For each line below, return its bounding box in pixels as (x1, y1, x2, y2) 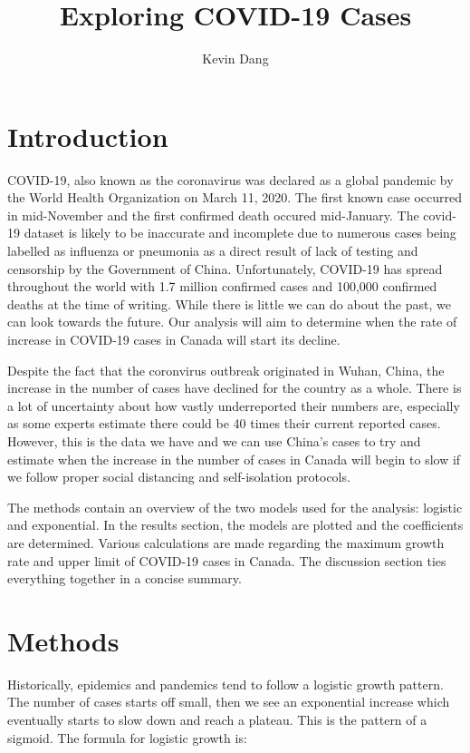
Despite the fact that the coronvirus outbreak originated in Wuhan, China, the (7, 360, 445, 379)
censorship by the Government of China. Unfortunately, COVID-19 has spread (7, 259, 443, 278)
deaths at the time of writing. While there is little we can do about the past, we (7, 294, 451, 313)
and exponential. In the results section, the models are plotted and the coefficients (7, 515, 464, 534)
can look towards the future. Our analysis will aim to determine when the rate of (7, 312, 457, 331)
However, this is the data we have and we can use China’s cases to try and (7, 431, 421, 450)
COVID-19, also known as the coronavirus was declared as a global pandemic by (7, 170, 454, 189)
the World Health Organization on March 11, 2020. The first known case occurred (7, 188, 463, 207)
